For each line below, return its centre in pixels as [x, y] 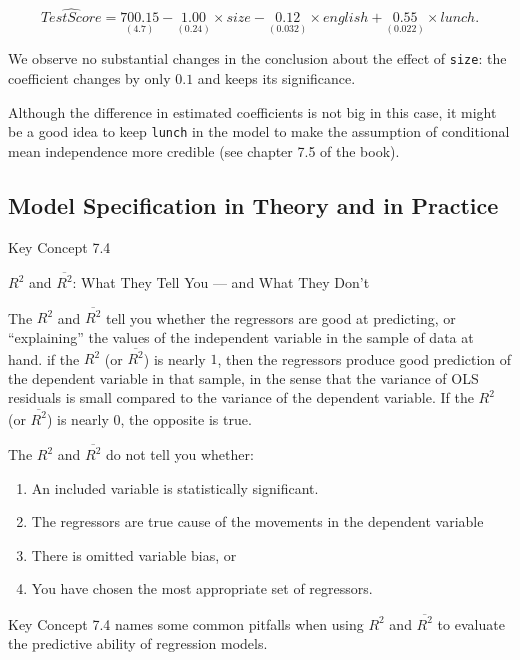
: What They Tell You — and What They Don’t [221, 282]
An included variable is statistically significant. [175, 487]
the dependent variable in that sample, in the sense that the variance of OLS [243, 377]
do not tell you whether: [180, 454]
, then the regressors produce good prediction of [364, 358]
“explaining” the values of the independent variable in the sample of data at [241, 336]
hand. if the [44, 358]
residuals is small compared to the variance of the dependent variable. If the [241, 397]
